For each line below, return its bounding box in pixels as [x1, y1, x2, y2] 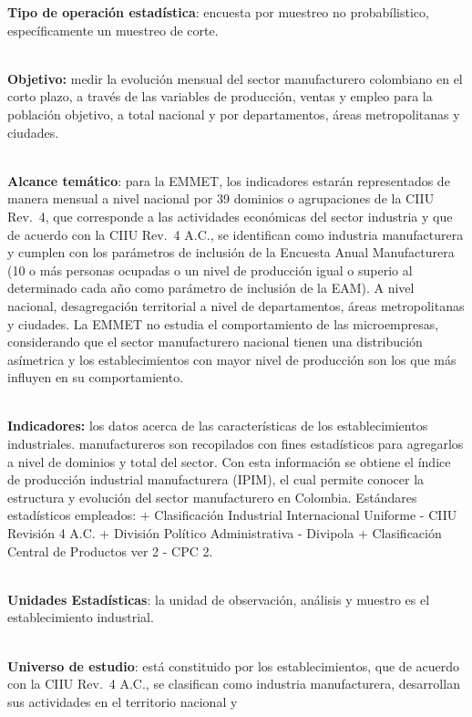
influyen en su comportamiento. [7, 368, 184, 387]
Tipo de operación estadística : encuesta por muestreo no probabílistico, [7, 3, 429, 21]
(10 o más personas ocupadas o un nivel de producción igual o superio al [7, 260, 413, 279]
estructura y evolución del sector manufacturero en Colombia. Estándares [7, 487, 417, 506]
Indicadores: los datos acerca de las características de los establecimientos [7, 416, 428, 435]
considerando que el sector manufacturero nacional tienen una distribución [7, 332, 423, 351]
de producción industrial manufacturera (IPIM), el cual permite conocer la [7, 470, 425, 489]
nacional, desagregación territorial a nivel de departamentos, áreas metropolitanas [7, 296, 465, 315]
